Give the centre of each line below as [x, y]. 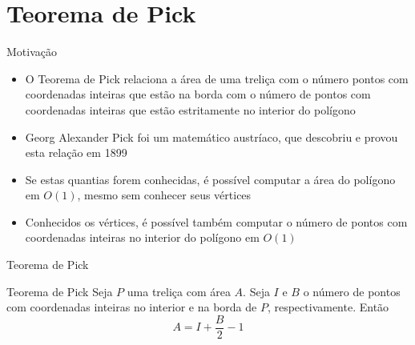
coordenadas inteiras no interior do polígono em [142, 237]
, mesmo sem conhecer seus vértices [164, 195]
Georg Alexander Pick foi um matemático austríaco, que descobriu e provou [212, 136]
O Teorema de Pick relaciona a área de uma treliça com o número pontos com [217, 78]
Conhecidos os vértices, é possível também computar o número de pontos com [216, 221]
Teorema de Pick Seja [60, 291]
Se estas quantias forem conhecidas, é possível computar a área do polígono [210, 179]
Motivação [32, 52]
